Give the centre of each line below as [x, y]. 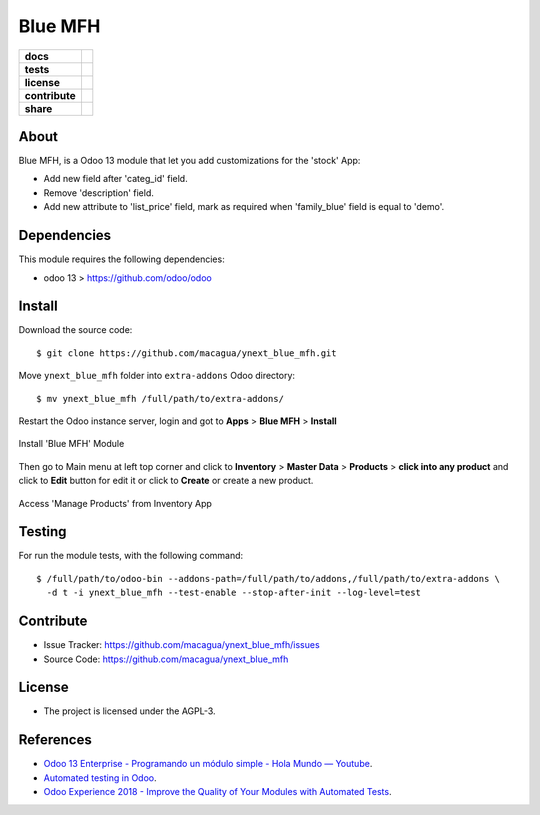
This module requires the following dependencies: [121, 259]
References [55, 740]
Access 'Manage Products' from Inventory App [115, 503]
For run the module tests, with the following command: [131, 556]
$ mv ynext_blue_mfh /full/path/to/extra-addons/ [160, 398]
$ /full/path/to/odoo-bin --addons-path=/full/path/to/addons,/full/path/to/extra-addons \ [268, 578]
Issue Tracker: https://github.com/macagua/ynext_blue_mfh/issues [181, 645]
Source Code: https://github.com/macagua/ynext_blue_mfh [166, 659]
